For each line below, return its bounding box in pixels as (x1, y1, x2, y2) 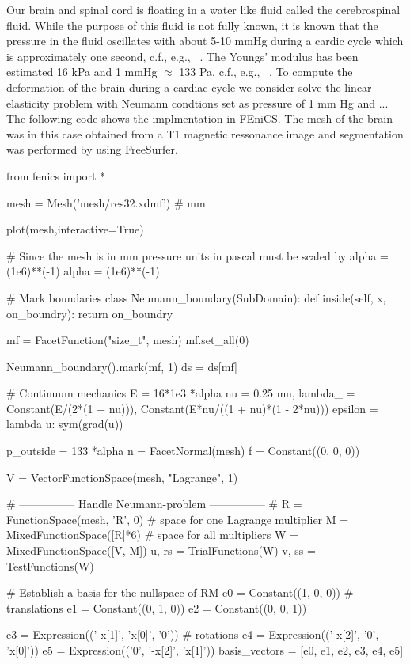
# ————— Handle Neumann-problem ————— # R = (6, 495, 302, 512)
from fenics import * (6, 167, 105, 184)
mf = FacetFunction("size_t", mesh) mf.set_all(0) (6, 332, 249, 348)
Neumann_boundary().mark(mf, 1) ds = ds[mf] (6, 358, 237, 374)
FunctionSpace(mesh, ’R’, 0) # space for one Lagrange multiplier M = (6, 510, 349, 527)
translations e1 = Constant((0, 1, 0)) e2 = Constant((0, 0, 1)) (6, 599, 307, 616)
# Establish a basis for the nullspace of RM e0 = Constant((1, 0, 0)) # (6, 584, 354, 601)
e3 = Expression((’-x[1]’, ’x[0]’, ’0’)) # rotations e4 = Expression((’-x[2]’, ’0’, (6, 626, 379, 643)
